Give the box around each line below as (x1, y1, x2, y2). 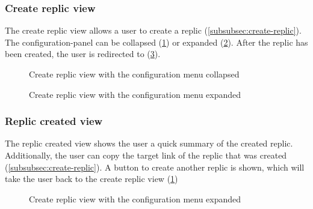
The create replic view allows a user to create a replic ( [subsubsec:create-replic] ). (5, 24, 302, 37)
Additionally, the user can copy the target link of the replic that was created (5, 149, 287, 161)
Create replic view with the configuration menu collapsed (29, 68, 240, 80)
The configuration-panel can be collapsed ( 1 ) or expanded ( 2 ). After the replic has (5, 35, 308, 48)
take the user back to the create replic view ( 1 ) (5, 172, 178, 185)
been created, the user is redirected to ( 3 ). (5, 47, 161, 60)
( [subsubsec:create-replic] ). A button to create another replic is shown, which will (5, 160, 305, 173)
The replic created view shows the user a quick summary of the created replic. (5, 137, 293, 150)
